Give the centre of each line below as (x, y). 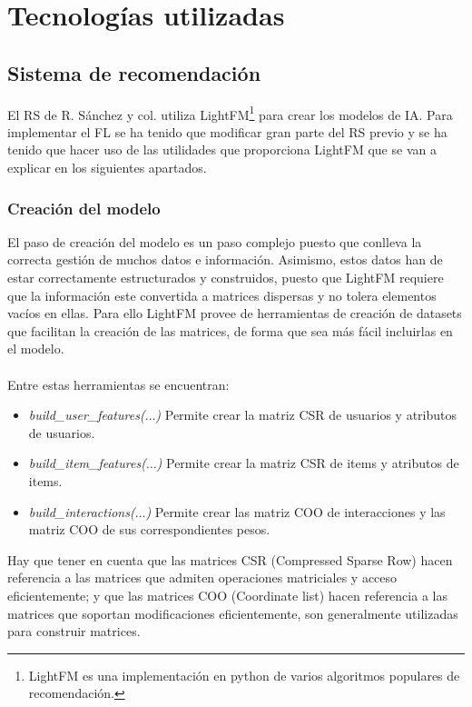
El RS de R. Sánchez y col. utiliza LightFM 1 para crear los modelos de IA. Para (230, 113)
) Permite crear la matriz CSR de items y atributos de (308, 463)
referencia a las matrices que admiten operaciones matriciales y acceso (202, 578)
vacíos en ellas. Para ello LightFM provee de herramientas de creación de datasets (235, 313)
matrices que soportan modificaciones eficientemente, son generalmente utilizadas (233, 613)
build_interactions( (82, 511)
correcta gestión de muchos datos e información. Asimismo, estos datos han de (225, 259)
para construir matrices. (74, 631)
